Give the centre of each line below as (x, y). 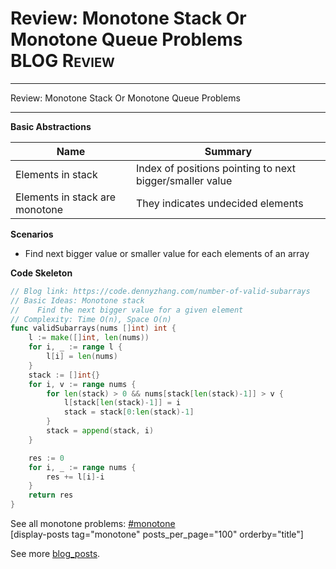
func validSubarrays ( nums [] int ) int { (93, 328)
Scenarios (32, 234)
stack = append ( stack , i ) (100, 431)
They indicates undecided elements (219, 203)
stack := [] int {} (64, 375)
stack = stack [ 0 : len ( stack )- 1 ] (129, 412)
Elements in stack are (66, 197)
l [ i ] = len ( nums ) (82, 357)
